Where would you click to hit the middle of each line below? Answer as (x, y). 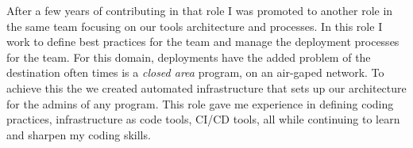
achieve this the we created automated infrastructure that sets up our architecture (206, 87)
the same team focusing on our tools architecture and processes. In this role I (195, 26)
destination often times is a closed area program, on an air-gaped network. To (195, 72)
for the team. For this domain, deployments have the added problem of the (189, 57)
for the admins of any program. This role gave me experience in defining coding (200, 103)
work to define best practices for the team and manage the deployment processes (203, 42)
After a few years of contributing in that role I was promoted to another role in (200, 10)
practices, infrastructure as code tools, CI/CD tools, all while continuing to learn (203, 119)
